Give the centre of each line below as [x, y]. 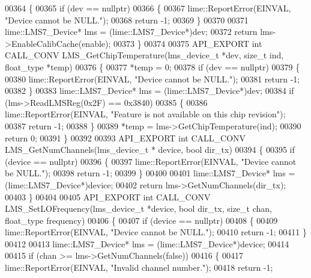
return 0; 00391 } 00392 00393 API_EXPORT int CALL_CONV [125, 137]
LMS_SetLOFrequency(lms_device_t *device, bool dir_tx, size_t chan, [138, 209]
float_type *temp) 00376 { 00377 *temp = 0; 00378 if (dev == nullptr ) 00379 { [152, 66]
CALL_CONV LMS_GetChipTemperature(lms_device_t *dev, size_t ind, [144, 55]
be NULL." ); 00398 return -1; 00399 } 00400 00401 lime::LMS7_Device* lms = [150, 173]
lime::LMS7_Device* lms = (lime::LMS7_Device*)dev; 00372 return [131, 32]
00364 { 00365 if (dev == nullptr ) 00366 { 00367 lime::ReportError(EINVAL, [148, 8]
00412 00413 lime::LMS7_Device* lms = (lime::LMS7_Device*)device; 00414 [147, 243]
